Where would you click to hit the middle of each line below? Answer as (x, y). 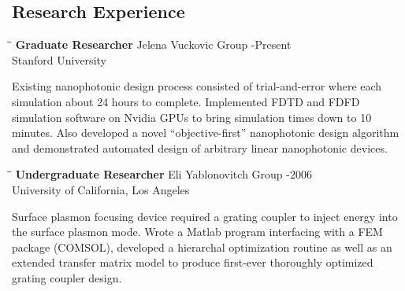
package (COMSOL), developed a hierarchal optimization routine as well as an (202, 247)
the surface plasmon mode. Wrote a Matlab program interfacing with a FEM (197, 232)
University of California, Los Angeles (101, 189)
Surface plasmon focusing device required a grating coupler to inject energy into (205, 216)
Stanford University (59, 59)
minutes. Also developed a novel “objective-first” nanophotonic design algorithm (206, 133)
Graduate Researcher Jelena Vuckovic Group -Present (153, 44)
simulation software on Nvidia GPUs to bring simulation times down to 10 (192, 117)
